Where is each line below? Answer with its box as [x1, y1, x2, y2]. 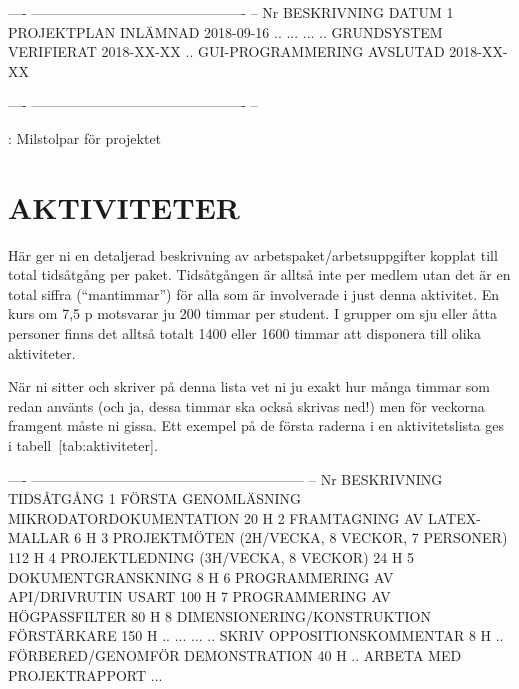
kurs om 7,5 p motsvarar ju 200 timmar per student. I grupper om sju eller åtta [8, 303, 498, 324]
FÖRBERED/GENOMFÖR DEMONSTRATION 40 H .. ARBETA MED [8, 644, 462, 665]
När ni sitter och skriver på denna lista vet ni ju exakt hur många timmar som [8, 376, 490, 397]
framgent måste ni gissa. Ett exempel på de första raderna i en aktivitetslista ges [8, 415, 504, 436]
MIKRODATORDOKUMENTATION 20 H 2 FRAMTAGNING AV [8, 507, 424, 528]
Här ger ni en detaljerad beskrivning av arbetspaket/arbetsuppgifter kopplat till [8, 244, 498, 265]
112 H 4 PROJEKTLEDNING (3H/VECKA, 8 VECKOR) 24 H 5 [8, 547, 415, 567]
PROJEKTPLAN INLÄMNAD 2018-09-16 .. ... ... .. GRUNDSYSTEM [8, 21, 443, 42]
